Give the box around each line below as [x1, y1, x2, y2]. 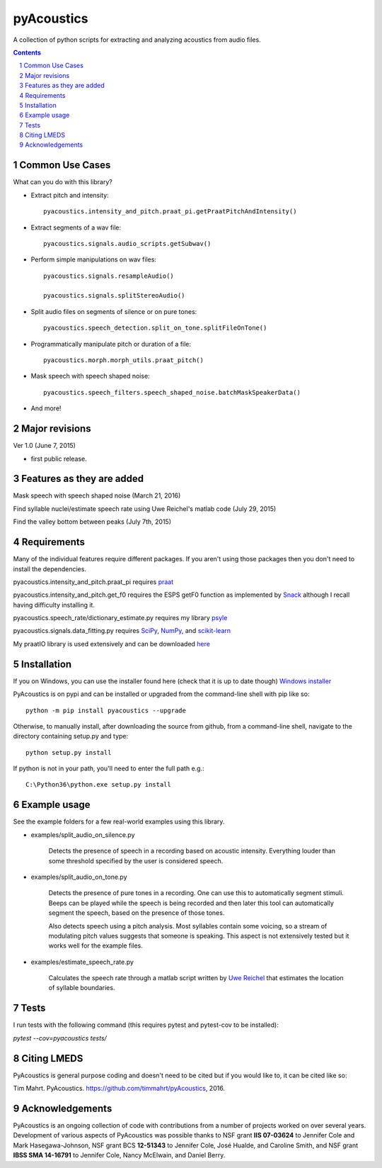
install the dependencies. [13, 564, 86, 573]
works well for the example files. [48, 941, 143, 950]
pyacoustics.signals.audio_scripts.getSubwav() [43, 240, 212, 247]
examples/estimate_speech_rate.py [30, 958, 134, 966]
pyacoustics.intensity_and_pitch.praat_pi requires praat [13, 578, 174, 586]
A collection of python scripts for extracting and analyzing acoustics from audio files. [13, 35, 261, 44]
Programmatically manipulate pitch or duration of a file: [30, 339, 191, 348]
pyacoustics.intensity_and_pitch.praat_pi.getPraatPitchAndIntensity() [43, 208, 297, 215]
